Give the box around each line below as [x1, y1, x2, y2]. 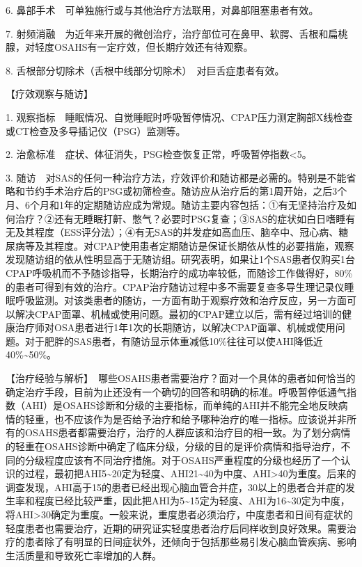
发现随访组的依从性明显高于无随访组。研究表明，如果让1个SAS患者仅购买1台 [6, 252, 356, 266]
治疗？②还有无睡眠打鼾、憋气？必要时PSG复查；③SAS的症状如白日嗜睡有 [15, 211, 356, 225]
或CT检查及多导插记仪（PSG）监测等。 [6, 123, 186, 138]
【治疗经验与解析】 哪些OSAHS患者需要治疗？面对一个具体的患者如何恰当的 [6, 371, 356, 385]
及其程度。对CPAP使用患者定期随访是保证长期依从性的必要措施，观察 [34, 238, 354, 253]
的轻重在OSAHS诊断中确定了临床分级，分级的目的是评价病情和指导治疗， [6, 439, 341, 454]
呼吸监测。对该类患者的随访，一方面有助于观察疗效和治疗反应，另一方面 [15, 293, 347, 308]
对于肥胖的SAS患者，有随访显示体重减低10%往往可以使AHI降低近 [24, 333, 323, 348]
